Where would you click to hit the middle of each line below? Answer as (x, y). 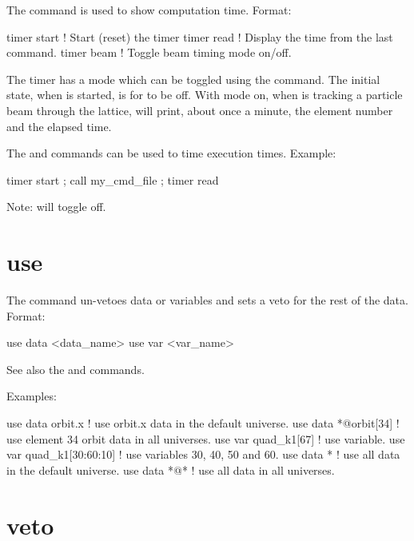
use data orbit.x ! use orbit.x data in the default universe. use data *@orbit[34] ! (203, 423)
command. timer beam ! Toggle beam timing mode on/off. (149, 52)
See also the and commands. (76, 369)
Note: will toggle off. (56, 207)
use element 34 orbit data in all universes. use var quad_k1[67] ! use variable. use (206, 438)
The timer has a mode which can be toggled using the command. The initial (193, 79)
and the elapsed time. (59, 126)
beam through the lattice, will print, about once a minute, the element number (200, 110)
